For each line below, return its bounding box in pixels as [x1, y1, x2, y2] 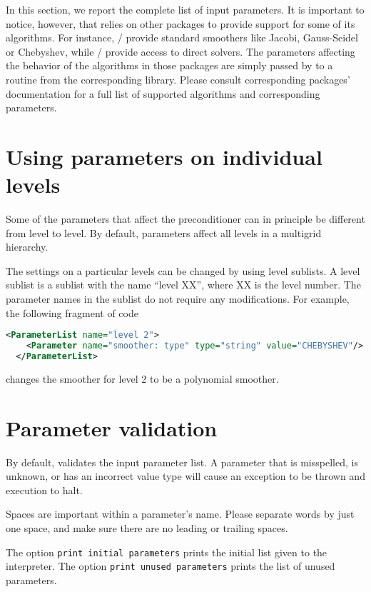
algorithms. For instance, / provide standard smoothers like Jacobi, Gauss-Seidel [6, 30, 358, 45]
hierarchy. [6, 239, 49, 254]
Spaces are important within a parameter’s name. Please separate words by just [6, 506, 355, 521]
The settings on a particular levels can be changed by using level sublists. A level [6, 263, 360, 278]
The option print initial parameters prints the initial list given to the [6, 544, 327, 559]
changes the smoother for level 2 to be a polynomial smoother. [6, 371, 279, 386]
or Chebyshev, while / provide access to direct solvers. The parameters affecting [6, 44, 355, 59]
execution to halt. [6, 482, 83, 497]
